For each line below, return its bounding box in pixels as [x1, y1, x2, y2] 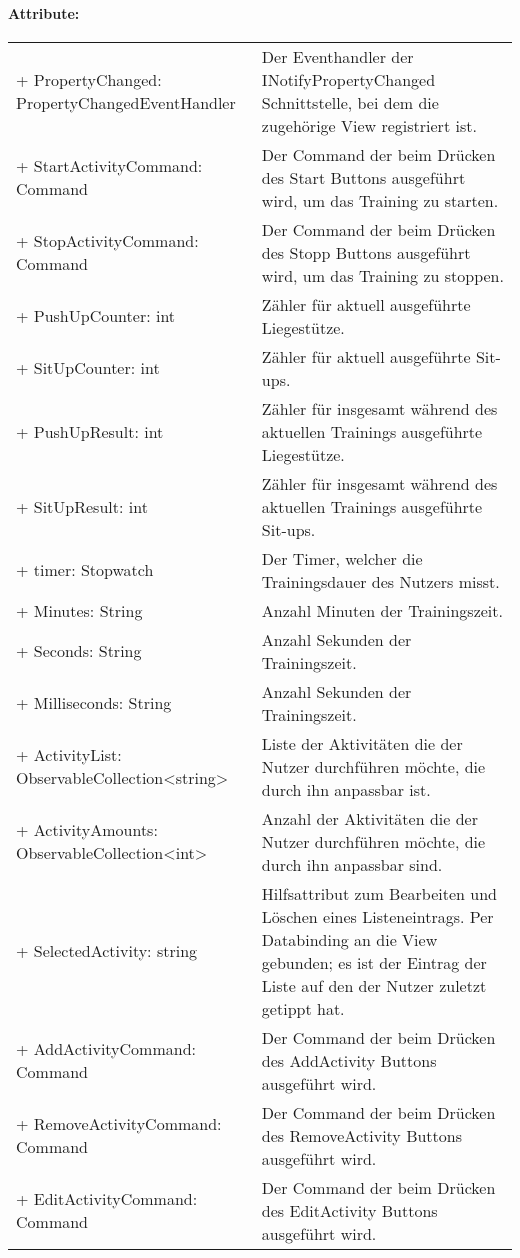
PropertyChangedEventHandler [16, 90, 236, 114]
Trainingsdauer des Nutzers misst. [261, 569, 500, 593]
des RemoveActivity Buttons [261, 1123, 463, 1147]
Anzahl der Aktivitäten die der [261, 806, 478, 830]
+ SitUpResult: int [16, 494, 148, 518]
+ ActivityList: [16, 743, 122, 767]
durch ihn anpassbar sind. [261, 852, 443, 876]
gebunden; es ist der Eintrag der [261, 950, 487, 974]
